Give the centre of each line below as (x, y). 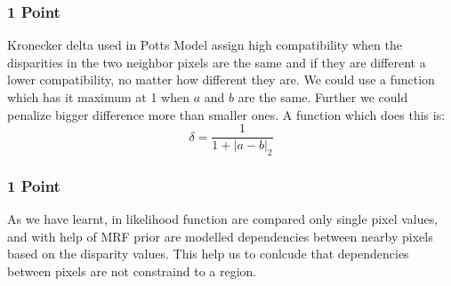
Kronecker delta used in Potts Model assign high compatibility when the (205, 45)
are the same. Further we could (323, 97)
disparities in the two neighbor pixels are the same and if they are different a (217, 62)
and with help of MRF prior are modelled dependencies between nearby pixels (220, 236)
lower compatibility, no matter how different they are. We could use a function (221, 79)
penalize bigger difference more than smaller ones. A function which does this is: (226, 114)
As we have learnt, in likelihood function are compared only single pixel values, (223, 219)
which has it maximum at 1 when (99, 97)
